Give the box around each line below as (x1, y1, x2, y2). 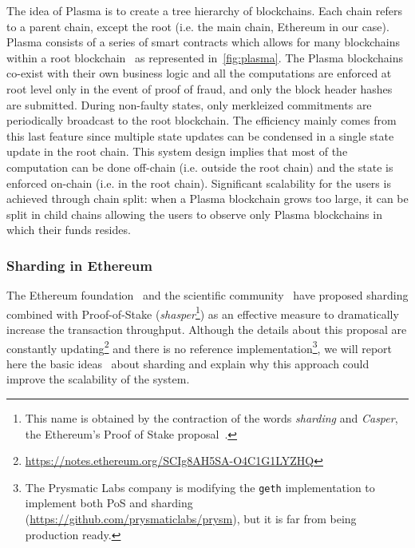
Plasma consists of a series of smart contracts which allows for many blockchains (6, 34, 400, 50)
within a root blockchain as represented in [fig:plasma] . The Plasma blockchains (6, 49, 403, 66)
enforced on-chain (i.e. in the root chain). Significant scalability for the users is (6, 174, 391, 191)
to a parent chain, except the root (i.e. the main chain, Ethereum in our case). (6, 18, 389, 34)
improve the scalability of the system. (6, 371, 190, 387)
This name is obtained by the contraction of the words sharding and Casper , (25, 410, 398, 426)
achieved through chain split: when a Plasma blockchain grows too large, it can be (6, 190, 409, 207)
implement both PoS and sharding (25, 494, 193, 511)
